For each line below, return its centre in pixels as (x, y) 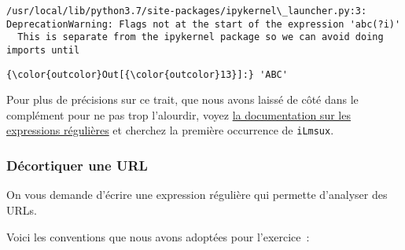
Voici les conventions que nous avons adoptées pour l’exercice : (158, 236)
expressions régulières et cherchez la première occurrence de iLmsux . (170, 130)
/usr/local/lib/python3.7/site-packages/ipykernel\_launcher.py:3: (187, 11)
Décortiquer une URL (77, 165)
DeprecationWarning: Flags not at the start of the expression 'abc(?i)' (204, 24)
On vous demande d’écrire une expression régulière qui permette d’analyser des (197, 195)
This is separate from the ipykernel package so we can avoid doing (201, 37)
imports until (43, 50)
